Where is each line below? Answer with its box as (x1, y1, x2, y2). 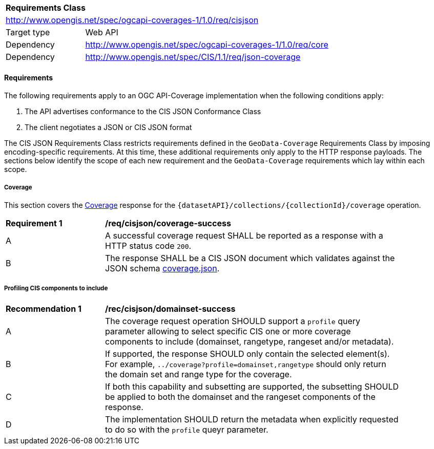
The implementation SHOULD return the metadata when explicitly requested (105, 414, 399, 424)
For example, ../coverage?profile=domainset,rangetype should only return (105, 358, 386, 369)
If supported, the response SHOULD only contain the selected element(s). (105, 348, 390, 359)
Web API (85, 27, 118, 37)
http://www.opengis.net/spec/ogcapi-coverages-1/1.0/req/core (85, 39, 328, 50)
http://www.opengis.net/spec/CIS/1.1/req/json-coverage (85, 52, 301, 62)
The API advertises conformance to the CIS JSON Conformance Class (25, 107, 261, 116)
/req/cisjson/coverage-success (105, 218, 231, 228)
